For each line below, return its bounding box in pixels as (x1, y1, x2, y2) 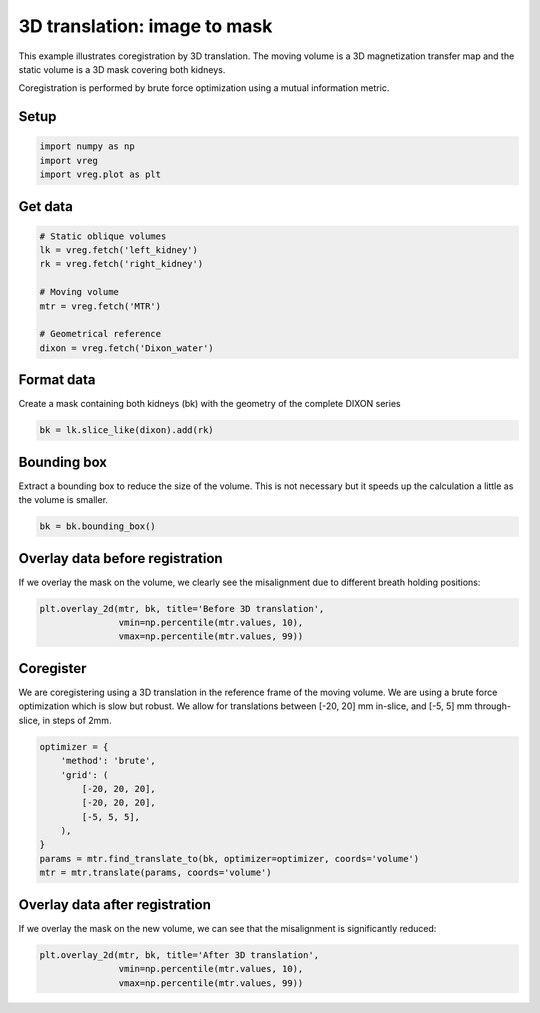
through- (474, 700, 512, 712)
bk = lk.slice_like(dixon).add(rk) (39, 425, 214, 436)
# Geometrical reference (39, 328, 162, 340)
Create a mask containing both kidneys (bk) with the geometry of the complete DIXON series (18, 398, 401, 410)
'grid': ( (60, 769, 109, 780)
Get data (18, 198, 74, 215)
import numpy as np (39, 141, 135, 152)
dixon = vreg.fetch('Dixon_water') (39, 342, 214, 354)
